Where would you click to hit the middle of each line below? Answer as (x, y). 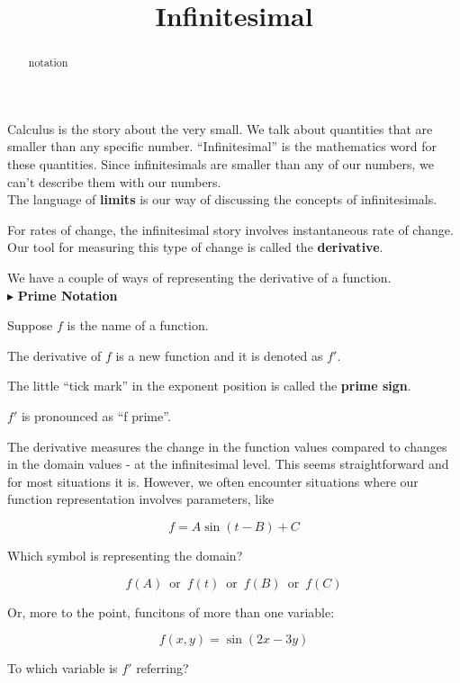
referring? (162, 668)
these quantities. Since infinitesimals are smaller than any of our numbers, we (221, 164)
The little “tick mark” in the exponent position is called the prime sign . (209, 386)
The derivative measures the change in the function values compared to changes (227, 446)
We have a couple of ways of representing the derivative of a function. (199, 277)
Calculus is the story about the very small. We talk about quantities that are (220, 128)
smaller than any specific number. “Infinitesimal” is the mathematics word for (222, 146)
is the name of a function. (138, 325)
